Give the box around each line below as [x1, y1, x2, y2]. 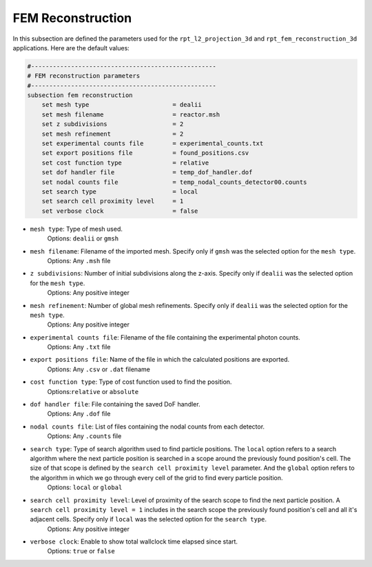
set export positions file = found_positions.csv [41, 149, 249, 157]
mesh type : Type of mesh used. [30, 225, 123, 233]
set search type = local [41, 188, 198, 196]
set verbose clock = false [41, 207, 198, 215]
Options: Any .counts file [47, 432, 122, 440]
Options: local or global [47, 483, 123, 492]
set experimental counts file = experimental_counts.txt [41, 140, 264, 147]
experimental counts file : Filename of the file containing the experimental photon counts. [30, 333, 301, 341]
